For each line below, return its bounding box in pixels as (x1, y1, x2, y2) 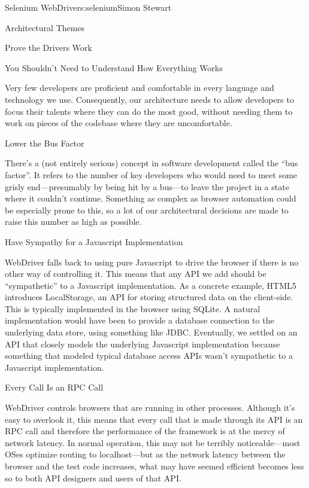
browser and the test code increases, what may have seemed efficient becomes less (5, 460, 304, 472)
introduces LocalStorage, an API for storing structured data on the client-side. (5, 291, 293, 303)
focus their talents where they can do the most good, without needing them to (5, 105, 293, 117)
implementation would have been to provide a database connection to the (5, 314, 274, 327)
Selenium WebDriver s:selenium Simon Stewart (5, 1, 172, 13)
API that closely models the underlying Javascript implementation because (5, 337, 280, 350)
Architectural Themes (5, 21, 85, 33)
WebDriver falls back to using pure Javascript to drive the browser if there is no (5, 255, 299, 268)
